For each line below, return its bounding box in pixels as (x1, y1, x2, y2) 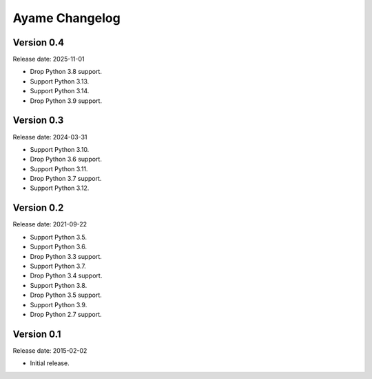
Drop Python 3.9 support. (30, 97, 103, 105)
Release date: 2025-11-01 (12, 55, 85, 64)
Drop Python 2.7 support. (30, 310, 103, 318)
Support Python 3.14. (30, 87, 90, 95)
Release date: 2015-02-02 (12, 346, 87, 355)
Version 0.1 (12, 328, 61, 340)
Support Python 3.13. (30, 77, 90, 86)
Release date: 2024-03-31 (12, 133, 87, 141)
